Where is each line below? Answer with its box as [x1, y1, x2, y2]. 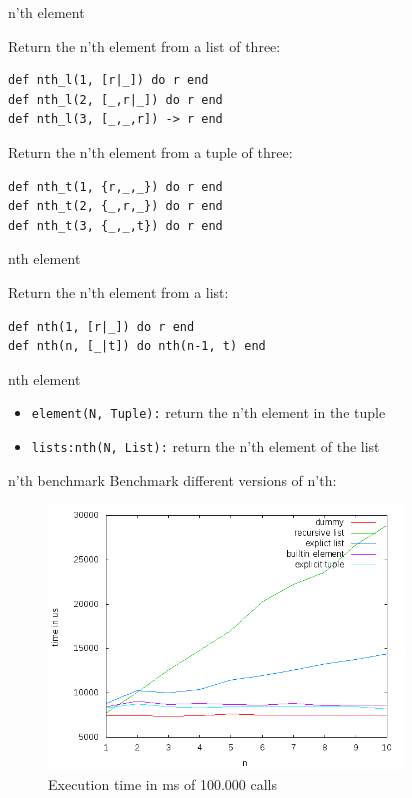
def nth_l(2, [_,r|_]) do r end [8, 92, 223, 107]
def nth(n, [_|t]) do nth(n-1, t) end [8, 339, 266, 354]
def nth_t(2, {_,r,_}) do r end [8, 199, 223, 214]
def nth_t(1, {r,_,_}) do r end [8, 179, 223, 194]
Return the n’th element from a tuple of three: [8, 141, 293, 162]
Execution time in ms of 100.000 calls [48, 774, 277, 795]
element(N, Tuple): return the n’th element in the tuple [31, 402, 386, 423]
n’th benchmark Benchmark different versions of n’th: [8, 469, 337, 490]
